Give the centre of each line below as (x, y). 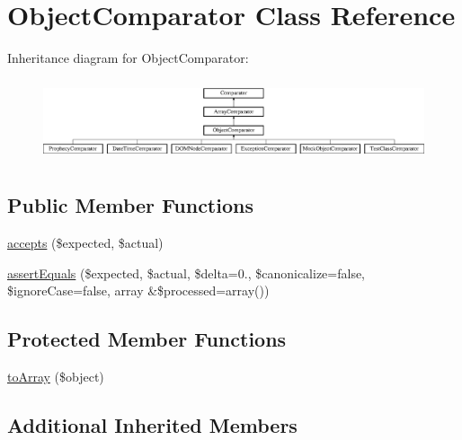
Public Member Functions (130, 205)
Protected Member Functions (147, 339)
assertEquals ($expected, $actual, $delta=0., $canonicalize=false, (187, 273)
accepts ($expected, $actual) (85, 243)
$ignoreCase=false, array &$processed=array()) (138, 290)
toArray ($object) (56, 377)
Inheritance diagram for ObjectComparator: (128, 58)
